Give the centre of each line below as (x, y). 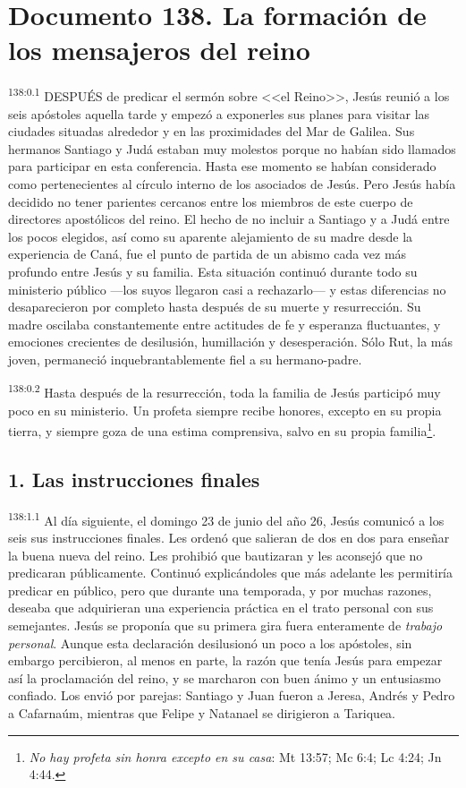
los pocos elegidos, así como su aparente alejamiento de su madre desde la (211, 236)
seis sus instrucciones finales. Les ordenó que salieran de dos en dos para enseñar (229, 538)
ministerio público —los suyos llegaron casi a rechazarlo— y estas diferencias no (227, 289)
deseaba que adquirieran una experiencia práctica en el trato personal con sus (221, 608)
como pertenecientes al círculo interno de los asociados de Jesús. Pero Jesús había (232, 183)
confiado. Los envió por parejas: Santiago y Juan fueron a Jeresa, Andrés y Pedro (232, 695)
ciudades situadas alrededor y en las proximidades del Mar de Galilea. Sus (212, 131)
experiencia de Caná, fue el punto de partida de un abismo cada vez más (208, 254)
